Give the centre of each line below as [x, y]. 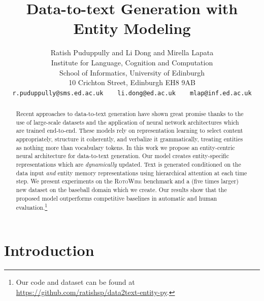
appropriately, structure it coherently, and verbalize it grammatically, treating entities [129, 139]
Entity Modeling [132, 28]
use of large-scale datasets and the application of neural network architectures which [127, 122]
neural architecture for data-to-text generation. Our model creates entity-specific [122, 156]
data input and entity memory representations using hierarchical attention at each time [131, 173]
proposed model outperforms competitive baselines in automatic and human [117, 198]
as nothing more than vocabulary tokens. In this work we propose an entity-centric [125, 147]
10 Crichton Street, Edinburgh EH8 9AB [132, 82]
